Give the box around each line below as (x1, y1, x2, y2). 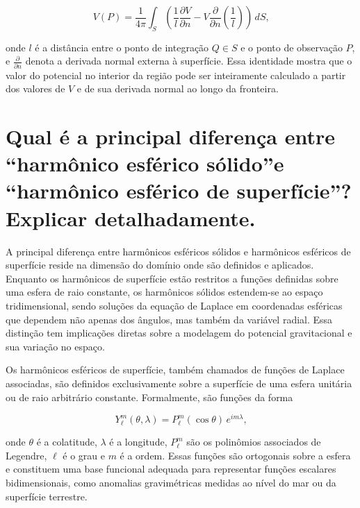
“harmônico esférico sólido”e (6, 149, 284, 178)
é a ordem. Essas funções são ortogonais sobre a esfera (120, 448, 351, 462)
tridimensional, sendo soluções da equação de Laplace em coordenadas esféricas (6, 298, 343, 312)
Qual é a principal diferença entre (6, 122, 335, 151)
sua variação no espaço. (6, 339, 105, 353)
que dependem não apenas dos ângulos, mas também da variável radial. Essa (6, 312, 333, 326)
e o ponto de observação (240, 40, 343, 54)
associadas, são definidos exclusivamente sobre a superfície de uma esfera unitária (6, 375, 352, 390)
